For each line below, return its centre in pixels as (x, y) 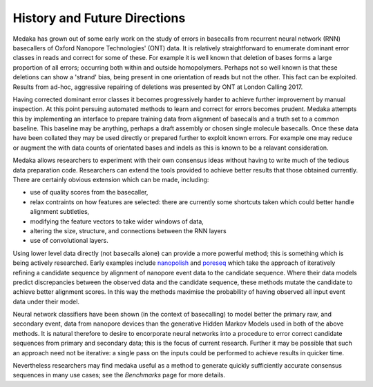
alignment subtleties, (60, 212)
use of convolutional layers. (69, 241)
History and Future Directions (99, 18)
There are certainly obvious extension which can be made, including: (111, 180)
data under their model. (46, 301)
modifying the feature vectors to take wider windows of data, (117, 221)
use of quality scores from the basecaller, (89, 192)
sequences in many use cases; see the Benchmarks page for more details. (119, 375)
